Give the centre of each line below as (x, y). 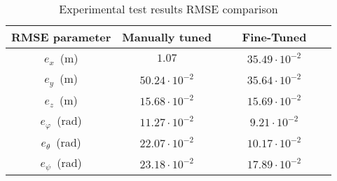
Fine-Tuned (274, 37)
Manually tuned (167, 37)
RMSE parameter (61, 37)
